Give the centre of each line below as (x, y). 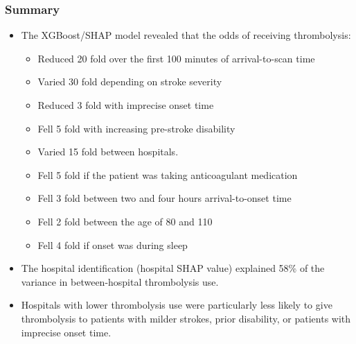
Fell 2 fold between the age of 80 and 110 (125, 221)
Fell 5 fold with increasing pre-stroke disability (136, 128)
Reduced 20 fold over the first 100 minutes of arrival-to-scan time (176, 58)
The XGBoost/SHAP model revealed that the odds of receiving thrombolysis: (186, 35)
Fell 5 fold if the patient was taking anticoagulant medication (168, 174)
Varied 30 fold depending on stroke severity (130, 81)
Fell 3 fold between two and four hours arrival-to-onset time (164, 198)
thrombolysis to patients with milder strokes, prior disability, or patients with (186, 318)
